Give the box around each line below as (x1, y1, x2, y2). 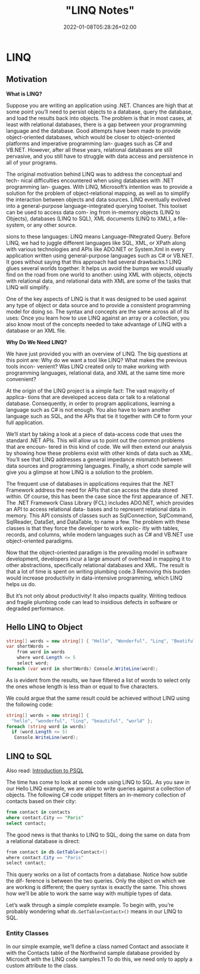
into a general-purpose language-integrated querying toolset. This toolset (6, 202, 187, 209)
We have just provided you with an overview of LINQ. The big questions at (6, 350, 187, 357)
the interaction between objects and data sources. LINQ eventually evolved (6, 195, 190, 203)
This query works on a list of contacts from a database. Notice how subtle (6, 871, 187, 878)
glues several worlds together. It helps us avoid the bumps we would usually (6, 264, 193, 272)
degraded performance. (6, 605, 65, 612)
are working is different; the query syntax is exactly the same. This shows (6, 884, 187, 891)
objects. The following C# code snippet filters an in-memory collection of (6, 791, 186, 798)
